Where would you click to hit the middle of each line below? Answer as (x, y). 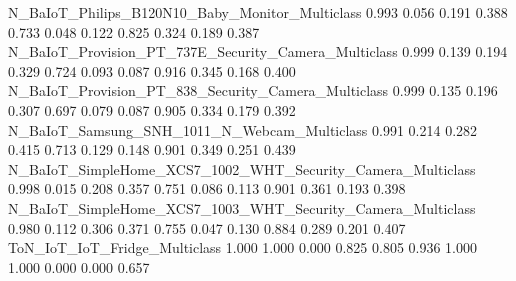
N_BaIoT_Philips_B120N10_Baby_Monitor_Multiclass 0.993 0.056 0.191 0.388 (258, 12)
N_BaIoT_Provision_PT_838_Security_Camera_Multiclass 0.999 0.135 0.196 (253, 90)
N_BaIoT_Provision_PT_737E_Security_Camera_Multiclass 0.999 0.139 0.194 (258, 51)
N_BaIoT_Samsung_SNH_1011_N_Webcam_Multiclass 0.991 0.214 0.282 (243, 129)
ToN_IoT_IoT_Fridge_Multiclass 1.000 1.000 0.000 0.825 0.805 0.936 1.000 (242, 247)
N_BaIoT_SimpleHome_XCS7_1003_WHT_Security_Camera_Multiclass (242, 207)
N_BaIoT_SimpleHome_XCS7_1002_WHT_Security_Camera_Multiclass (242, 168)
